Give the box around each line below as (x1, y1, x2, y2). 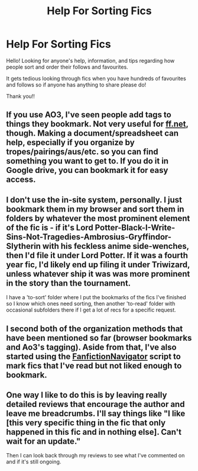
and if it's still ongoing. (6, 458, 61, 466)
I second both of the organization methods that (6, 323, 183, 334)
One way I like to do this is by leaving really (6, 390, 167, 400)
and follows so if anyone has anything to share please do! (6, 81, 147, 88)
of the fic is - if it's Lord (6, 222, 93, 232)
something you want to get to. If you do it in (6, 156, 169, 166)
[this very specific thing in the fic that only (6, 418, 166, 428)
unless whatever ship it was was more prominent (6, 268, 190, 279)
